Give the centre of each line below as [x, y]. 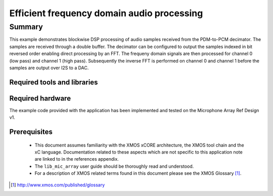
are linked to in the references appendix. [77, 159]
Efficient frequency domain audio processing [106, 13]
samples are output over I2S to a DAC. [49, 68]
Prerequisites [31, 132]
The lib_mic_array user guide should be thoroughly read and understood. [114, 166]
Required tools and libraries [54, 82]
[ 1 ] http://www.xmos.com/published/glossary [58, 185]
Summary [26, 27]
